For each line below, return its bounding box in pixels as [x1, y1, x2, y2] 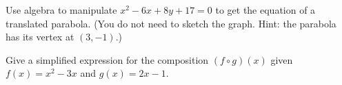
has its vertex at [6, 29, 74, 44]
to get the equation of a [215, 3, 316, 16]
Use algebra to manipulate [6, 3, 117, 16]
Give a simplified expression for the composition [6, 52, 209, 66]
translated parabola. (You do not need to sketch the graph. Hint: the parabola [6, 16, 336, 30]
